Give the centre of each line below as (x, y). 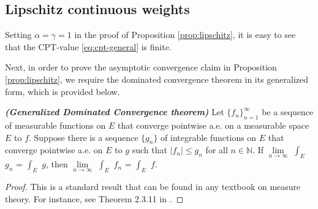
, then (57, 164)
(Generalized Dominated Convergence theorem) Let (115, 112)
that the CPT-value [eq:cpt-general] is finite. (88, 46)
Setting (18, 35)
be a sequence (288, 112)
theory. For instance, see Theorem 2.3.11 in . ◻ (94, 198)
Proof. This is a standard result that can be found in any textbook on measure (153, 186)
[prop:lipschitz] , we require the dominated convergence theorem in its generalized (157, 79)
